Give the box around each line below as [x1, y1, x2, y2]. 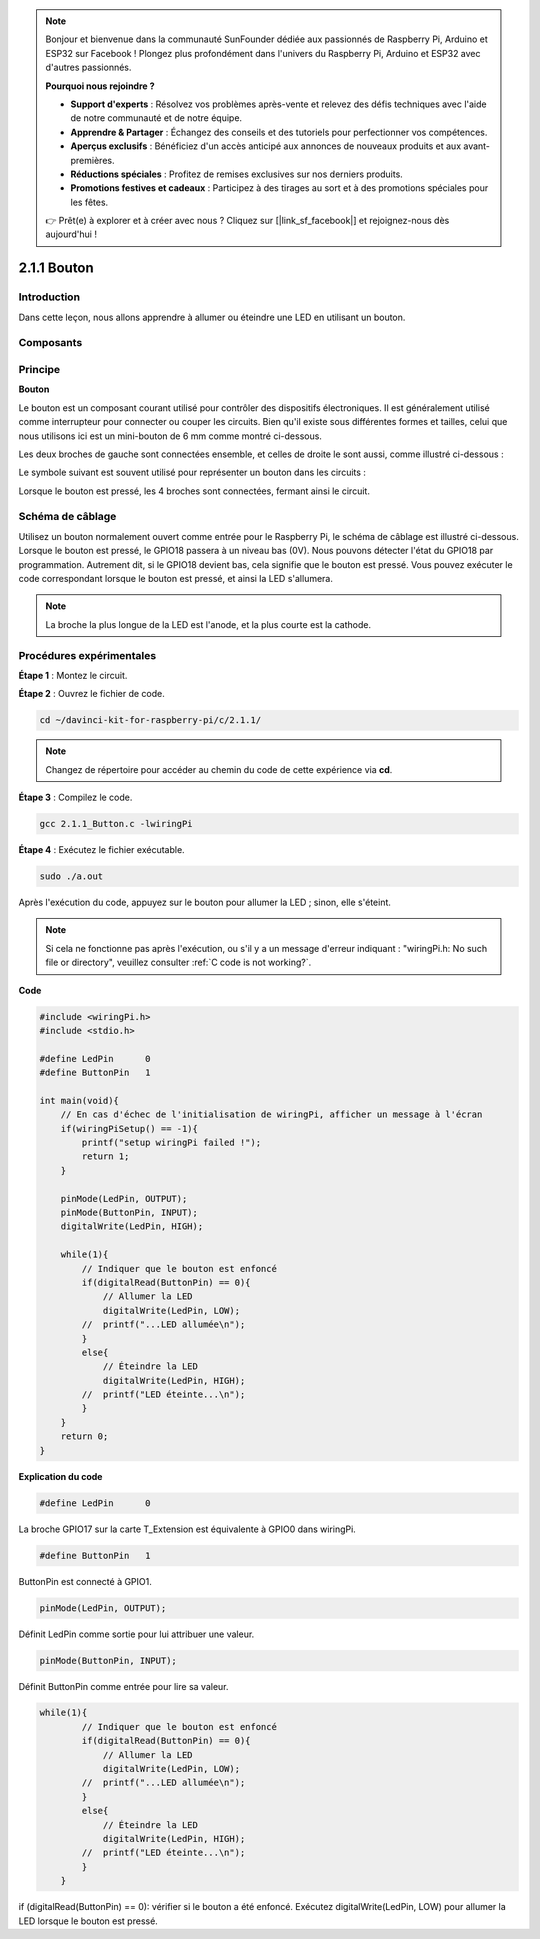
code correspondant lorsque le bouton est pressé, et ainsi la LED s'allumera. [18, 572, 334, 584]
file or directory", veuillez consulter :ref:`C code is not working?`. [45, 956, 312, 969]
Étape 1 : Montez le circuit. [18, 669, 128, 681]
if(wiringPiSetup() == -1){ [60, 1123, 199, 1134]
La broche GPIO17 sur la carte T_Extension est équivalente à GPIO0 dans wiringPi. [18, 1523, 357, 1535]
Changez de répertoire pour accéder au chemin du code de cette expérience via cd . [45, 763, 393, 775]
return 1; [81, 1151, 130, 1162]
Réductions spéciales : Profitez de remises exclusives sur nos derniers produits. [70, 168, 404, 180]
